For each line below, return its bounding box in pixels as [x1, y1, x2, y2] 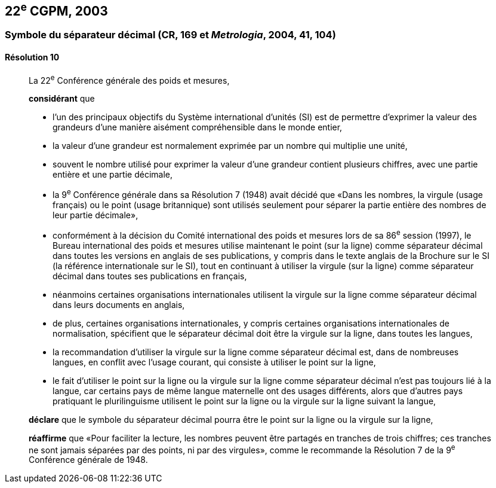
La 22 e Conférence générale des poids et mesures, [29, 73, 230, 86]
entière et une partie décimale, [53, 169, 172, 180]
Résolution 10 [5, 52, 60, 63]
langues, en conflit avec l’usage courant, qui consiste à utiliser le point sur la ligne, [53, 356, 376, 367]
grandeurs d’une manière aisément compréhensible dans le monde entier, [53, 122, 343, 133]
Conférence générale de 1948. [29, 455, 148, 465]
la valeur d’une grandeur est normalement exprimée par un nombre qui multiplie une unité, [53, 141, 408, 151]
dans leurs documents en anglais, [53, 299, 185, 310]
